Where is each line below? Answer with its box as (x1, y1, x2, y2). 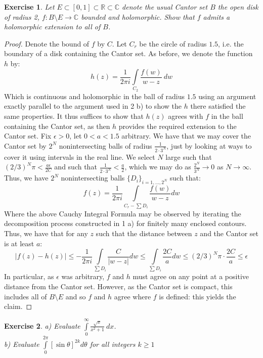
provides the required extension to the (118, 120, 237, 131)
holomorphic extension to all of (4, 21, 101, 32)
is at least (4, 238, 34, 248)
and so (65, 291, 86, 301)
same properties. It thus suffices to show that (4, 110, 144, 121)
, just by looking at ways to (166, 140, 252, 151)
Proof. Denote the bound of (4, 38, 90, 49)
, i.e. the (218, 38, 244, 49)
